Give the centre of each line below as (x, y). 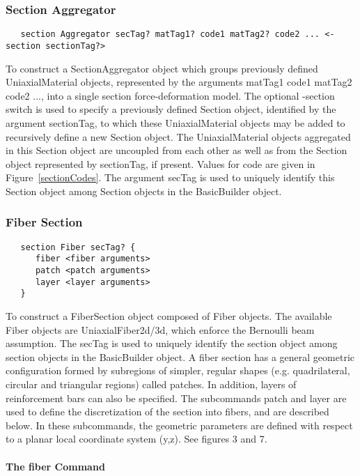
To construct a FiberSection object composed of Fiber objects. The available (169, 315)
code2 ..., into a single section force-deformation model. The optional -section (170, 95)
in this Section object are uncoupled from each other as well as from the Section (177, 150)
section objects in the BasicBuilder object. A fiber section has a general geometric (180, 356)
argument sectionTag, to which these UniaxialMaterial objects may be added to (175, 122)
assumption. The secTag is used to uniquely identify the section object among (172, 343)
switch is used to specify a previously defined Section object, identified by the (171, 109)
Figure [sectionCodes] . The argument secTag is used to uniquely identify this (170, 177)
